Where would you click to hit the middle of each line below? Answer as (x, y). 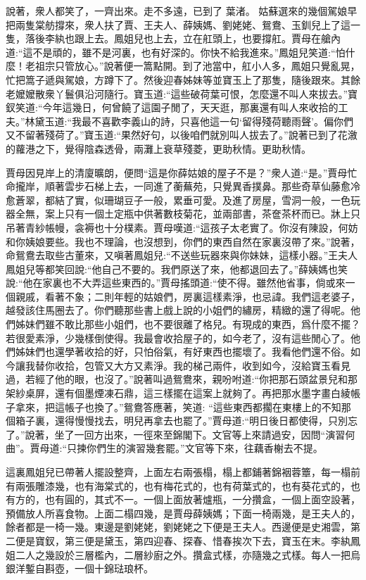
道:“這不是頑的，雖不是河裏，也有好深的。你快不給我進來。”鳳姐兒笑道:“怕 (176, 52)
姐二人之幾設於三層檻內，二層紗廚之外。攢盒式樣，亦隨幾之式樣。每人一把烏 (183, 554)
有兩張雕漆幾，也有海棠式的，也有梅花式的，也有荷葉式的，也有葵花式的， (178, 485)
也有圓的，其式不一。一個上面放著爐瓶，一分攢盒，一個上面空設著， (202, 499)
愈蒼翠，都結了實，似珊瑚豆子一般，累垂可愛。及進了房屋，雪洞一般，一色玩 (183, 200)
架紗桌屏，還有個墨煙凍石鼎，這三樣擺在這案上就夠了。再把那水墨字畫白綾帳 (183, 393)
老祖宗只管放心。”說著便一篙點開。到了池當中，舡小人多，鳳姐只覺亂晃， (193, 66)
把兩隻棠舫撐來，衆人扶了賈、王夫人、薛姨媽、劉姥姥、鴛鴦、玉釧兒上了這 (178, 24)
